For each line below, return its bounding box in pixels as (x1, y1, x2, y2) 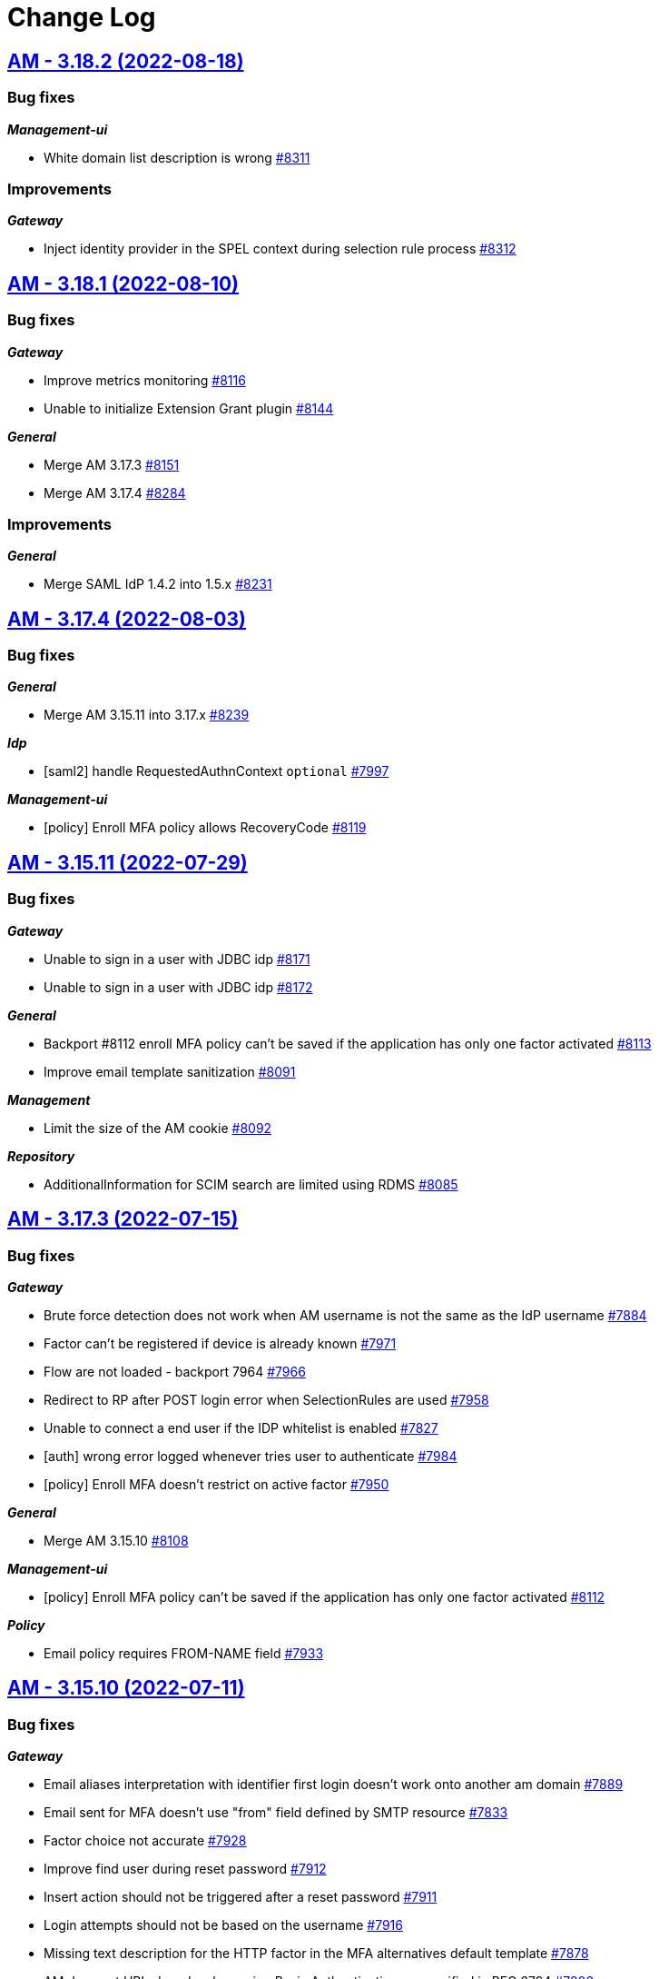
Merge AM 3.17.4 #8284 (44, 484, 186, 501)
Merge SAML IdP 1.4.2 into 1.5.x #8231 (44, 576, 272, 592)
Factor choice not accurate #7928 (44, 1833, 247, 1849)
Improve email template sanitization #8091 (44, 1063, 296, 1079)
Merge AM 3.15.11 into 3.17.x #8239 (44, 707, 250, 723)
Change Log (7, 2, 156, 33)
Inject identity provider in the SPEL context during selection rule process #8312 (44, 241, 516, 257)
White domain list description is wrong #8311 (44, 149, 310, 165)
